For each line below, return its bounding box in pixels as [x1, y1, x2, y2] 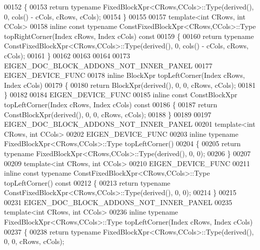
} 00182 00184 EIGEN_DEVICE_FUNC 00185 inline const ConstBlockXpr [4, 89, 237, 100]
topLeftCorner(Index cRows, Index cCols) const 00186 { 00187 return [4, 99, 217, 109]
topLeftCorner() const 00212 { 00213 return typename [4, 177, 170, 188]
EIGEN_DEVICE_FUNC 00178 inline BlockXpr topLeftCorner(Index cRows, [4, 70, 245, 80]
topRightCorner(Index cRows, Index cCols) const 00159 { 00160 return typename [4, 30, 254, 41]
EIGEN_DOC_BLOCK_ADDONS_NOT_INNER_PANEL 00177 [4, 60, 212, 70]
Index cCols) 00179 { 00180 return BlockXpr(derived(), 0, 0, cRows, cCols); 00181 [4, 79, 256, 90]
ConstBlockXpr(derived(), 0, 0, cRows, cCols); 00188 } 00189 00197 [4, 109, 211, 119]
